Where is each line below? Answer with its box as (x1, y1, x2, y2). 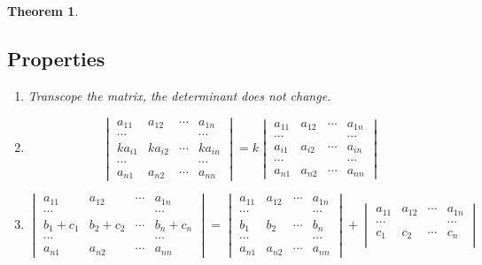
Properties (7, 44, 105, 72)
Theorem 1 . (7, 2, 79, 19)
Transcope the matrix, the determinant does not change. (27, 86, 331, 104)
